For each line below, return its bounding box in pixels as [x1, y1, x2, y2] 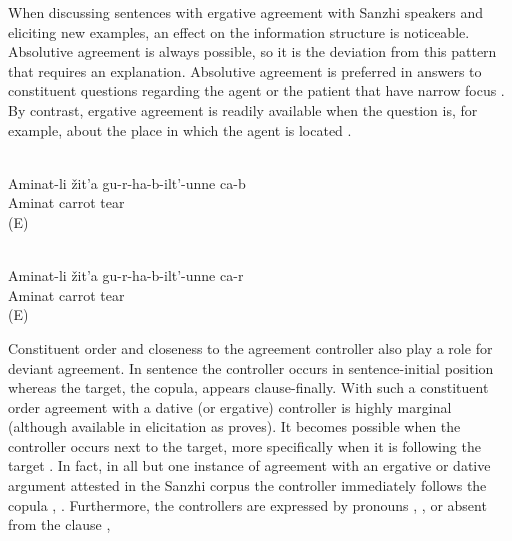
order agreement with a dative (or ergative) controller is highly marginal [8, 396, 452, 417]
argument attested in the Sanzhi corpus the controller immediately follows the [8, 475, 487, 496]
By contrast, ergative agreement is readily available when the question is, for [8, 99, 478, 120]
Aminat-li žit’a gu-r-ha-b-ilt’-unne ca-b [8, 172, 246, 193]
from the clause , [8, 514, 111, 535]
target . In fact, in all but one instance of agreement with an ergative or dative [8, 455, 491, 476]
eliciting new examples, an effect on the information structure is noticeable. [8, 21, 470, 42]
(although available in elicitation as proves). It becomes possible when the [8, 416, 461, 437]
